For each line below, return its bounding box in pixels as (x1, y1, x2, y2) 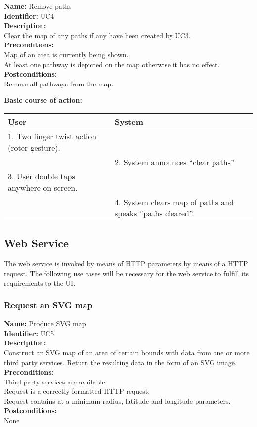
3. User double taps (8, 170, 75, 182)
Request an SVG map (4, 299, 93, 311)
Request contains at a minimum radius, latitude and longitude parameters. (4, 395, 231, 406)
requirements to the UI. (4, 278, 76, 288)
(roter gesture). (8, 141, 61, 153)
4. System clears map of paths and (114, 196, 234, 208)
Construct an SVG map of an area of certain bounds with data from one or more (4, 347, 250, 357)
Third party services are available (4, 376, 105, 386)
